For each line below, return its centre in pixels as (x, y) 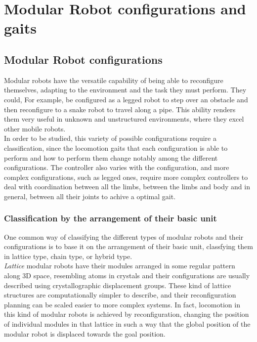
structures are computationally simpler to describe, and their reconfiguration (120, 295)
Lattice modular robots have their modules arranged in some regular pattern (120, 266)
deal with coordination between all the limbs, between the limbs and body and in (127, 187)
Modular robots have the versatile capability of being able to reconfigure (114, 80)
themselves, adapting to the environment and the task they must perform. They (125, 90)
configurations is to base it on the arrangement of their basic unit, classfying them (128, 246)
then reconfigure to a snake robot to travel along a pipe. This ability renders (120, 109)
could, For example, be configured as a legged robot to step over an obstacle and (126, 99)
